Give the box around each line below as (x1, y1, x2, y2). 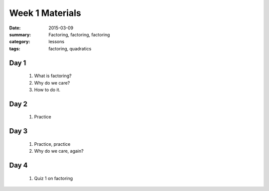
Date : (9, 25, 21, 31)
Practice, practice (34, 141, 71, 147)
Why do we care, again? (34, 148, 84, 154)
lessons (48, 39, 65, 45)
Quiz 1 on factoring (34, 175, 73, 181)
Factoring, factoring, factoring (48, 31, 110, 37)
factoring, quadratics (48, 45, 92, 52)
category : (9, 39, 30, 45)
